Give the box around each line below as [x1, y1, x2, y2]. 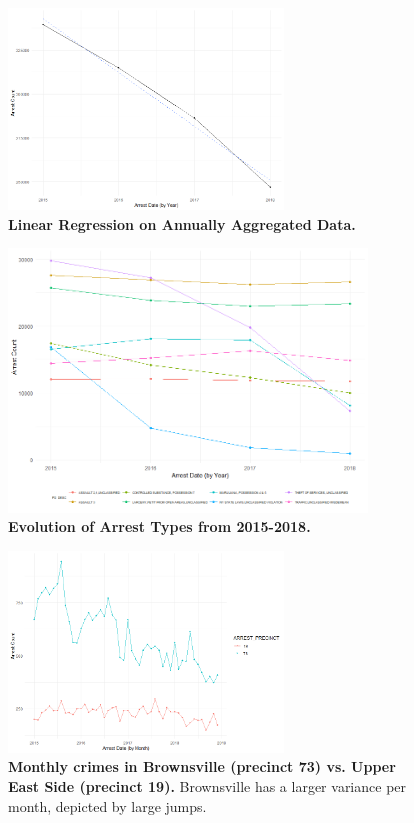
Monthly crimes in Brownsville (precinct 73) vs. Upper [8, 756, 396, 777]
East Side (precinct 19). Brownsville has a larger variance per [8, 775, 407, 796]
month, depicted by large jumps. [8, 795, 207, 816]
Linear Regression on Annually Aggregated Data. [8, 213, 356, 234]
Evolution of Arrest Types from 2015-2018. [8, 516, 311, 537]
